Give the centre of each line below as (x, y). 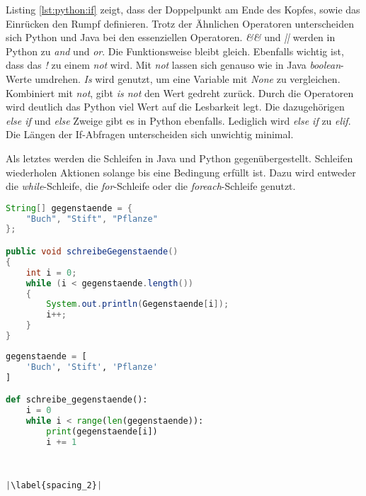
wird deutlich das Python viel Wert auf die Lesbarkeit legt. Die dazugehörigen (175, 107)
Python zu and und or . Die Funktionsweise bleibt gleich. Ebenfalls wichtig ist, (175, 51)
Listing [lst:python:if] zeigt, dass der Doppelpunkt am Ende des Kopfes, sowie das (183, 9)
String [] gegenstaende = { (69, 208)
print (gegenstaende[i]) (102, 431)
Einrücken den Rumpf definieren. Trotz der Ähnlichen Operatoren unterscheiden (180, 23)
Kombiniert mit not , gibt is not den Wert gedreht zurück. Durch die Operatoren (180, 92)
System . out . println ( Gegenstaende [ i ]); (138, 304)
